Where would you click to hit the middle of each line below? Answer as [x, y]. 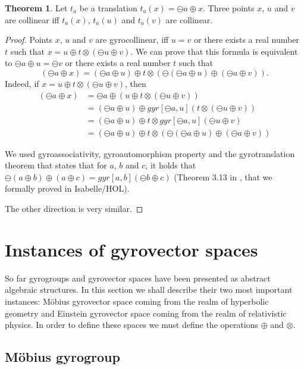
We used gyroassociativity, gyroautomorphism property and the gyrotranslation [150, 153]
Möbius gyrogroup [62, 357]
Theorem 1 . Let [36, 8]
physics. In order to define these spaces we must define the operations [132, 325]
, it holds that [171, 165]
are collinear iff [32, 19]
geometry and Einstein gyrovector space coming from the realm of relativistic [146, 313]
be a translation [108, 8]
